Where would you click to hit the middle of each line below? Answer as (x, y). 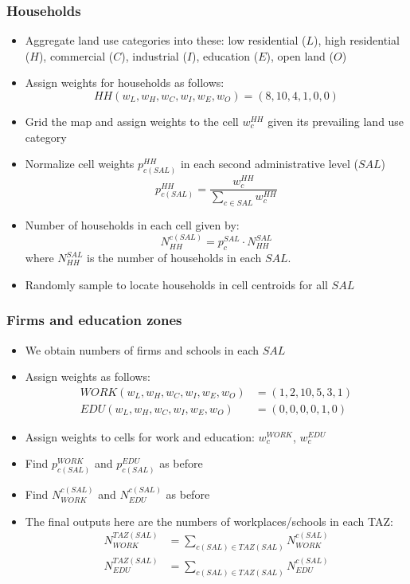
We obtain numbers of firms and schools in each (142, 349)
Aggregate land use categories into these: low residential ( (166, 40)
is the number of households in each (174, 258)
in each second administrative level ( (269, 164)
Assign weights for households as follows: (125, 82)
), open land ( (300, 55)
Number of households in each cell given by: (132, 224)
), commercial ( (76, 55)
